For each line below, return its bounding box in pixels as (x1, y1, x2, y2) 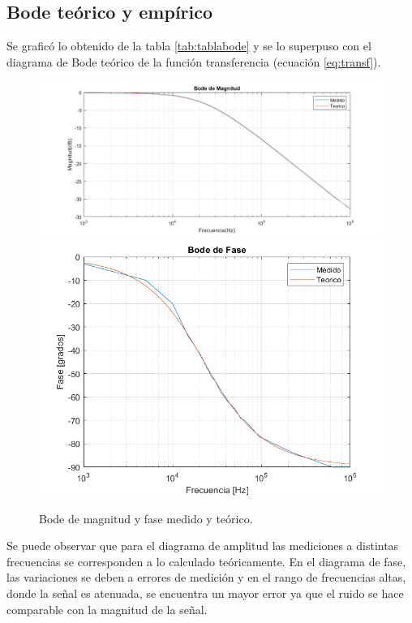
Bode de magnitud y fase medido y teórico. (39, 509, 253, 526)
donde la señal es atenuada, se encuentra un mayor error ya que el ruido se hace (6, 584, 404, 601)
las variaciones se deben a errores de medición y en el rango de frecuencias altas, (6, 569, 406, 586)
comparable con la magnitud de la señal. (6, 600, 208, 617)
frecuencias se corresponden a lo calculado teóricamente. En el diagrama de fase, (6, 552, 406, 569)
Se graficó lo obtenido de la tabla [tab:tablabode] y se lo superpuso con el (6, 37, 371, 54)
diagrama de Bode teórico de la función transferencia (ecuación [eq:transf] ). (6, 53, 381, 70)
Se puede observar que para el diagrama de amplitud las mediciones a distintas (6, 537, 399, 554)
